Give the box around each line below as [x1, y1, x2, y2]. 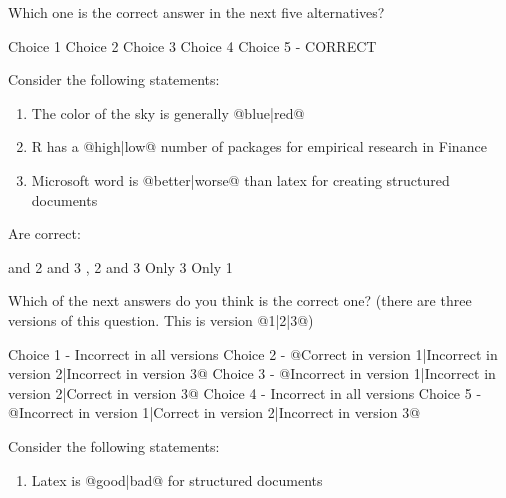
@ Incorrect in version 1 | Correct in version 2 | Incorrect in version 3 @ [8, 402, 421, 423]
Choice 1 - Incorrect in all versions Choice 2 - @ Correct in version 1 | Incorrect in [8, 343, 498, 364]
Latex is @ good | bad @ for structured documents [31, 469, 323, 490]
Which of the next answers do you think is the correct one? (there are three [8, 290, 472, 311]
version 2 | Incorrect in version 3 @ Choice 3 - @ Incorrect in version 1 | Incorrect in [8, 363, 496, 384]
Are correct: [8, 223, 81, 244]
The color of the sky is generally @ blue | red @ [31, 102, 305, 123]
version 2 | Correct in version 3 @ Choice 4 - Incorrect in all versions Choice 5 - [8, 382, 482, 403]
